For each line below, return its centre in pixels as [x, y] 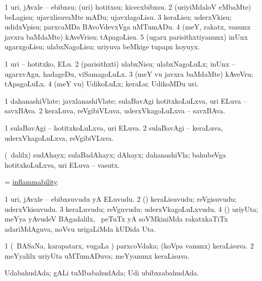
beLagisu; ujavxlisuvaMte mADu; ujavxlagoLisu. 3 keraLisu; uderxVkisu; [118, 17]
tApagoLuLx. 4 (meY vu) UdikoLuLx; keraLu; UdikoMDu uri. [102, 84]
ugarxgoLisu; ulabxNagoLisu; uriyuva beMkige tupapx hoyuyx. [102, 46]
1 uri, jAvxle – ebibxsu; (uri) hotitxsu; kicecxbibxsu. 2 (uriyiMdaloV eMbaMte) [128, 7]
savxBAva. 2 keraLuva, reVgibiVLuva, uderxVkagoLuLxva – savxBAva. [115, 111]
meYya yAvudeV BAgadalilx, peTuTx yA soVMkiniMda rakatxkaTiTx [116, 219]
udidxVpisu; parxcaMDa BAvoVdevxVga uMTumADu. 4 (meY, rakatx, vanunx [128, 27]
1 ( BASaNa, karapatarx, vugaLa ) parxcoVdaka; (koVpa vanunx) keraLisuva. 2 [129, 246]
